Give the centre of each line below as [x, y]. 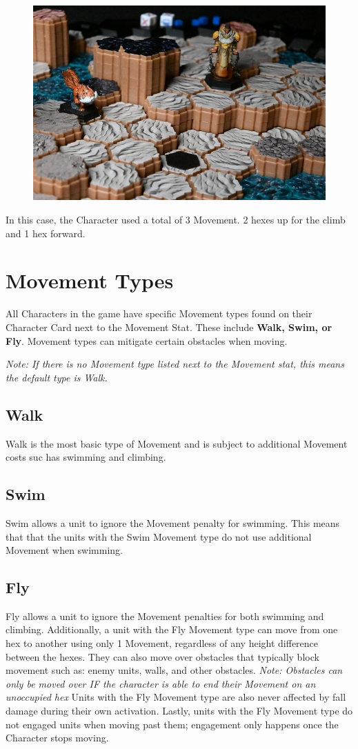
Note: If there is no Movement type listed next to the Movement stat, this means [175, 364]
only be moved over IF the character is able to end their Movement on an [161, 683]
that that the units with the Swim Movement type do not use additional [159, 536]
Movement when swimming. [64, 550]
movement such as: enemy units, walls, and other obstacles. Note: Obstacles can [174, 670]
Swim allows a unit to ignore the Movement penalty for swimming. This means [173, 522]
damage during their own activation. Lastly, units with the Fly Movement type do [179, 711]
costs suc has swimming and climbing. [86, 457]
